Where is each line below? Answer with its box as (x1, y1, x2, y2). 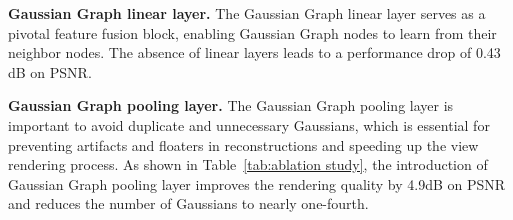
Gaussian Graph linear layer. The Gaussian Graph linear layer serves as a (8, 3, 486, 23)
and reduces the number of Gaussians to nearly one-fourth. (8, 193, 369, 214)
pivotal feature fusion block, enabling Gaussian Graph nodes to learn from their (8, 22, 497, 43)
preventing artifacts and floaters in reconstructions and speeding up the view (8, 134, 479, 155)
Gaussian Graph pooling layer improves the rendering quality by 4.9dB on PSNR (8, 173, 506, 194)
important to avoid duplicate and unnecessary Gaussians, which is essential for (8, 114, 490, 135)
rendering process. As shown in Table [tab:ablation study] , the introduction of (8, 154, 488, 175)
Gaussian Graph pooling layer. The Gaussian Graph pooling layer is (8, 95, 454, 116)
